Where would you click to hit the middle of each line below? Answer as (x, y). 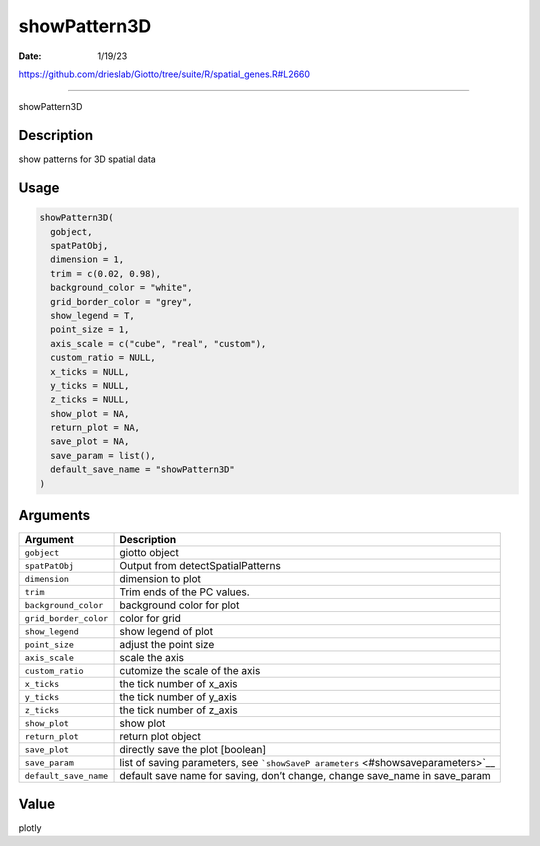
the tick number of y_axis (178, 697)
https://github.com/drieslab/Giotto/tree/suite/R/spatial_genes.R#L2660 (164, 74)
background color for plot (179, 605)
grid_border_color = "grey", (122, 301)
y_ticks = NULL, (90, 385)
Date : (30, 56)
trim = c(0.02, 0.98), (106, 273)
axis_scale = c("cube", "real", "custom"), (158, 343)
